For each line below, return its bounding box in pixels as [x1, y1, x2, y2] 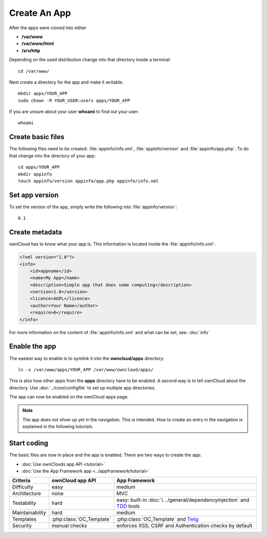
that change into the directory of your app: [9, 152, 96, 158]
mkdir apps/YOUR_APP [18, 91, 68, 97]
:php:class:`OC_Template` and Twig [116, 516, 199, 523]
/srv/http [21, 48, 41, 53]
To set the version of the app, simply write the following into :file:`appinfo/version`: [9, 203, 178, 210]
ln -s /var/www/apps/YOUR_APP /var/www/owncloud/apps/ [18, 367, 154, 372]
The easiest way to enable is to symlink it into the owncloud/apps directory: [9, 355, 165, 361]
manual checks [51, 522, 88, 529]
